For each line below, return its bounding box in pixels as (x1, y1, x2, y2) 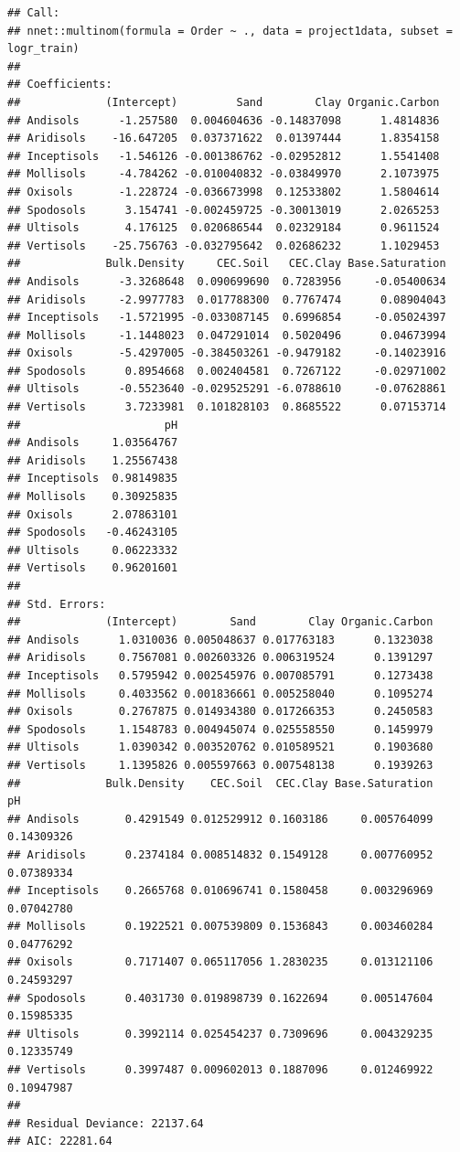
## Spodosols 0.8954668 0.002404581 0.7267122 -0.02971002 (7, 364, 446, 378)
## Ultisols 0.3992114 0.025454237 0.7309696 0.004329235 (7, 1027, 433, 1040)
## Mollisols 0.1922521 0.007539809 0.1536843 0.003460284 (7, 920, 433, 933)
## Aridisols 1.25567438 (7, 453, 178, 467)
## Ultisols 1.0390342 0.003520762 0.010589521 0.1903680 (7, 741, 433, 754)
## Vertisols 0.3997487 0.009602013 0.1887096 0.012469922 (7, 1063, 433, 1077)
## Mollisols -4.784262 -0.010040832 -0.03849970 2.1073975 (7, 167, 440, 181)
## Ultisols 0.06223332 (7, 543, 178, 557)
